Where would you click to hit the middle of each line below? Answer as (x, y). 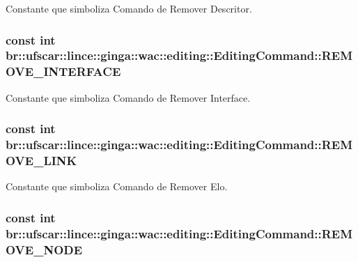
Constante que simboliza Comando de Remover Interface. (128, 97)
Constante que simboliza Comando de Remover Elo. (117, 186)
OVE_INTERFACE (63, 71)
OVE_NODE (44, 249)
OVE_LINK (41, 161)
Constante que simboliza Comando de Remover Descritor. (129, 8)
